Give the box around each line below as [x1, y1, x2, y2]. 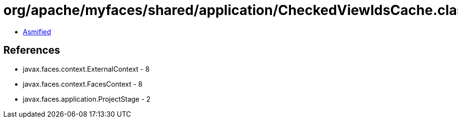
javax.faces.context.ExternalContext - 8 [23, 64, 150, 73]
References [3, 44, 60, 57]
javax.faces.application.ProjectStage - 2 [23, 94, 151, 103]
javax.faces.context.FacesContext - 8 [23, 79, 143, 88]
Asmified [23, 27, 51, 36]
